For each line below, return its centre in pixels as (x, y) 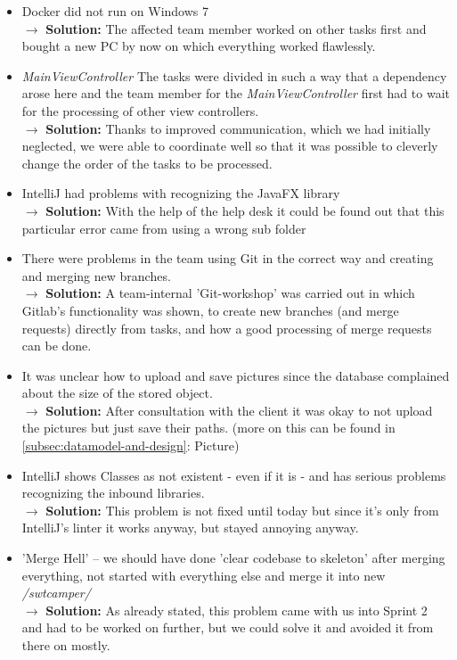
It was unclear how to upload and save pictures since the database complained (236, 375)
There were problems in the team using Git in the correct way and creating (228, 258)
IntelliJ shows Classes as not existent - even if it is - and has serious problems (234, 475)
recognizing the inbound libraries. (113, 493)
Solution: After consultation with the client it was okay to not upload (239, 410)
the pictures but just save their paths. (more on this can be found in (208, 428)
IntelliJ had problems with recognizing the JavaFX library (181, 193)
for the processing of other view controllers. (140, 110)
